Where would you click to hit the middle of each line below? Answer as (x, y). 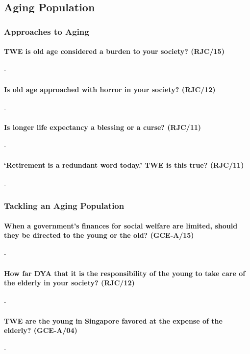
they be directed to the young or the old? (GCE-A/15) (99, 235)
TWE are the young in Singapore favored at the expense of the (113, 320)
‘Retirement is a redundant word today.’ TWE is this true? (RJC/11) (124, 165)
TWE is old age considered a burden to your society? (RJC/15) (114, 51)
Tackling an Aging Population (64, 206)
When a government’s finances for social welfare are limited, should (121, 225)
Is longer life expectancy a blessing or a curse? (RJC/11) (103, 127)
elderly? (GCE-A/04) (41, 330)
